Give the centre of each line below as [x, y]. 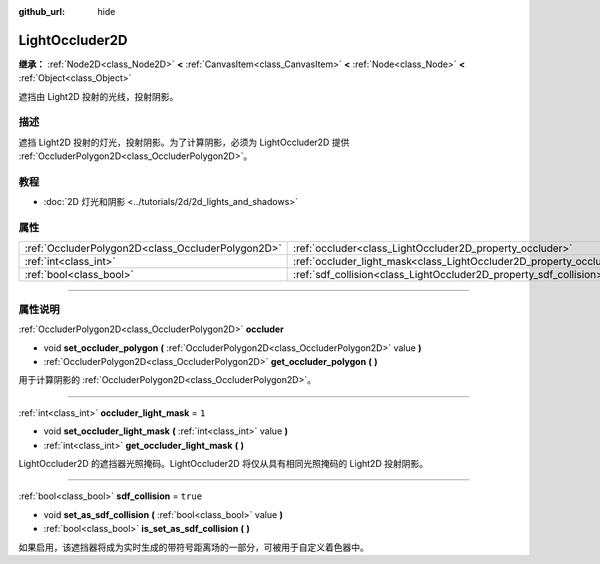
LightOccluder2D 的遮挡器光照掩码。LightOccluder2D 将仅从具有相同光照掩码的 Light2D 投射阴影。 [223, 463]
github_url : [41, 11]
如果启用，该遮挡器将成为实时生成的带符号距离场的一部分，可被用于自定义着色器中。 [193, 547]
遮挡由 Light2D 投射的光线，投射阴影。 [98, 96]
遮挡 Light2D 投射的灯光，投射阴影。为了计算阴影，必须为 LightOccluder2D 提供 [184, 142]
